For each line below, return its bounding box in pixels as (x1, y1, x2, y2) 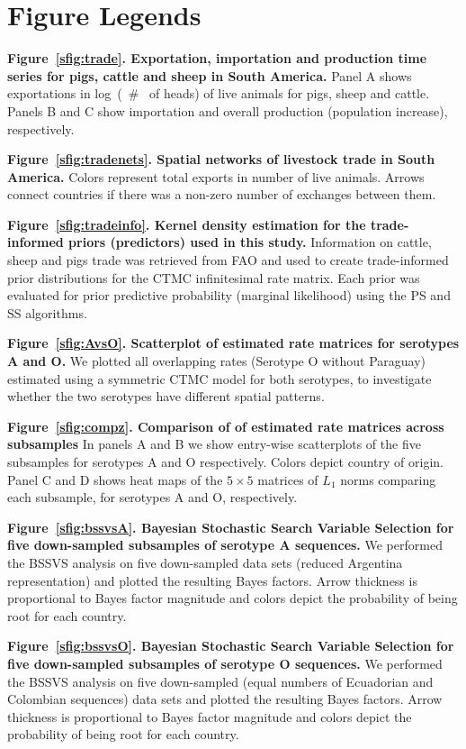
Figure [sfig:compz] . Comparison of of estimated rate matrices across (7, 416, 444, 435)
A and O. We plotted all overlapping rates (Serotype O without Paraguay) (7, 352, 426, 370)
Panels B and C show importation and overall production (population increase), (7, 101, 448, 120)
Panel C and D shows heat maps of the (7, 470, 223, 489)
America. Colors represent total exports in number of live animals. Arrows (7, 167, 425, 186)
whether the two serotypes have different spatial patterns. (7, 387, 325, 406)
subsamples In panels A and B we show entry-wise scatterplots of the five (7, 434, 421, 453)
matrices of (257, 470, 318, 489)
